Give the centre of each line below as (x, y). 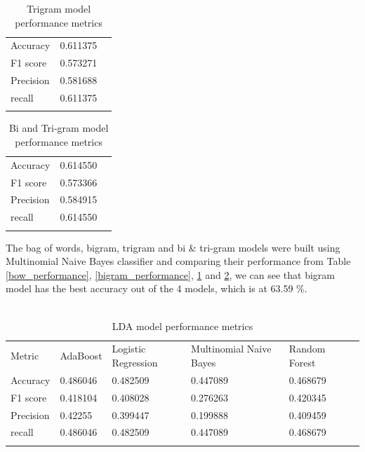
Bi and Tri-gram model (59, 128)
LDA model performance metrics (182, 326)
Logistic (129, 349)
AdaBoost (81, 356)
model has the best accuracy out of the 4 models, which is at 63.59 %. (157, 288)
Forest (302, 363)
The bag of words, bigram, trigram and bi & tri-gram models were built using (173, 247)
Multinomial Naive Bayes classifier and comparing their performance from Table (178, 261)
